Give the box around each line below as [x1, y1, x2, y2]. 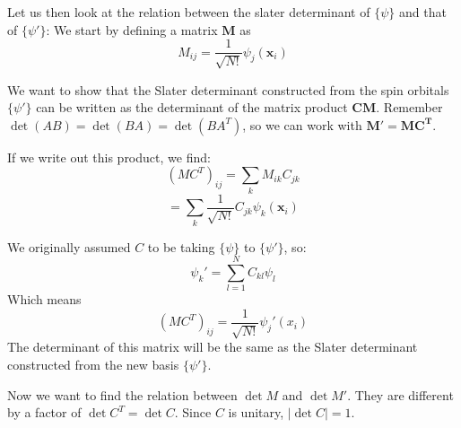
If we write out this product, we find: [7, 147, 211, 166]
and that [398, 3, 447, 21]
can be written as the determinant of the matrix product [36, 98, 348, 117]
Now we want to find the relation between [7, 385, 238, 404]
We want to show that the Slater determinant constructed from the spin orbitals [7, 80, 449, 99]
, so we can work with [242, 115, 362, 134]
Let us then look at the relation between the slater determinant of [7, 3, 370, 21]
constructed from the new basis [7, 354, 179, 373]
